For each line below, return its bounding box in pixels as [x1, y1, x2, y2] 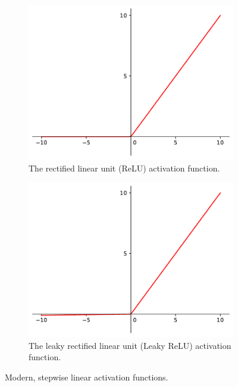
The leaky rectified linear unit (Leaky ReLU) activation [29, 339, 231, 351]
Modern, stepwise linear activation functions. [5, 370, 168, 383]
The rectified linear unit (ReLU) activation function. [29, 161, 220, 174]
